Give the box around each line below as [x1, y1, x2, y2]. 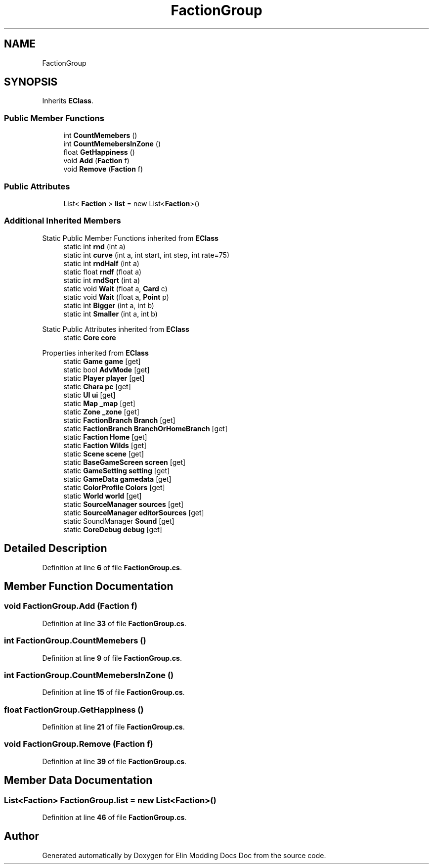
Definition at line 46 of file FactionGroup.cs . [42, 813, 187, 822]
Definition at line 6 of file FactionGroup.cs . [42, 563, 182, 572]
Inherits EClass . [42, 96, 93, 105]
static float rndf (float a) [63, 267, 142, 276]
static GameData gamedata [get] [63, 474, 172, 483]
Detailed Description [4, 542, 107, 555]
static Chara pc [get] [63, 382, 131, 391]
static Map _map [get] [63, 399, 135, 408]
